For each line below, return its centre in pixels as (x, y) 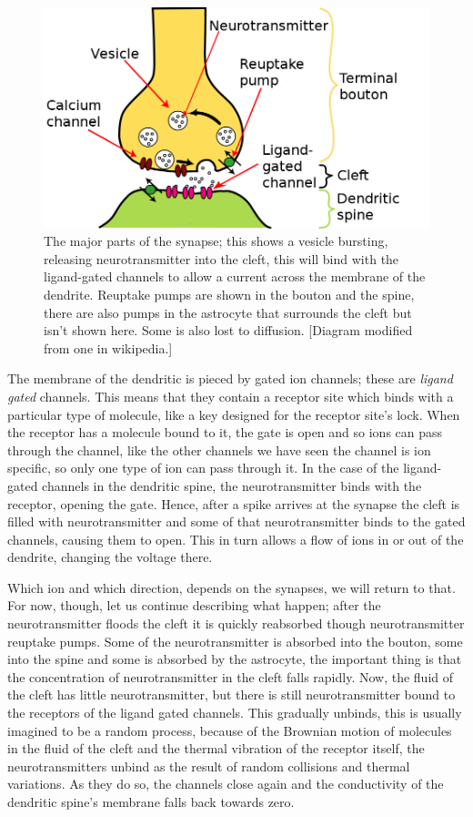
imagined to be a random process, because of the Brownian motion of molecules (230, 730)
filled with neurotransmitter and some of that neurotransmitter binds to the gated (236, 521)
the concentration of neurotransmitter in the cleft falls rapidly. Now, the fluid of (231, 676)
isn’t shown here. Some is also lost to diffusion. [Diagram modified (228, 330)
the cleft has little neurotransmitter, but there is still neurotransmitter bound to (231, 694)
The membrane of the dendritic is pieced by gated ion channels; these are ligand (230, 378)
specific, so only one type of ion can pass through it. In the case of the (203, 468)
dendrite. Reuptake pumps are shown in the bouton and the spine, (229, 294)
